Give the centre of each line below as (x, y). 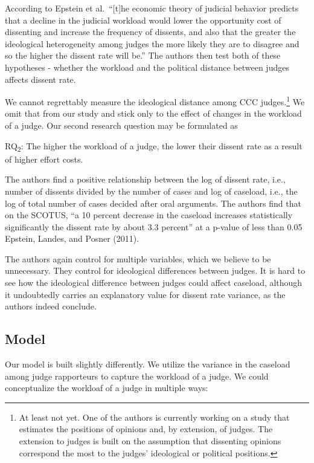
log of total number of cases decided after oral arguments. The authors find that (153, 203)
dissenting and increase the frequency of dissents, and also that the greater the (150, 32)
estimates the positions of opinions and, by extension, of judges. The (146, 429)
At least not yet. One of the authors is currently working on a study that (154, 417)
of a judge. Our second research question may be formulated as (121, 125)
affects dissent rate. (40, 79)
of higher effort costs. (44, 159)
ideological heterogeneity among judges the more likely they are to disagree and (152, 43)
